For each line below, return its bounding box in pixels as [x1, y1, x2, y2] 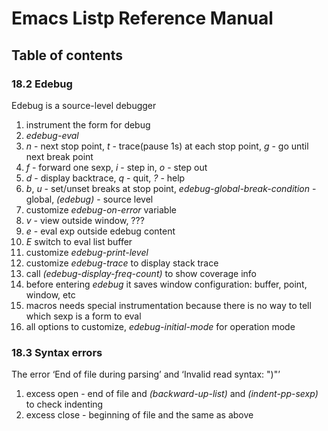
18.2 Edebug [11, 77, 73, 91]
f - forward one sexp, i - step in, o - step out [25, 161, 208, 173]
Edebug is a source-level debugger [11, 99, 157, 111]
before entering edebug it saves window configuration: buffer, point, [25, 278, 308, 290]
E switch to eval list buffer [25, 235, 133, 247]
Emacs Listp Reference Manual [11, 7, 274, 30]
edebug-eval [25, 129, 79, 141]
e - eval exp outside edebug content [25, 225, 176, 237]
